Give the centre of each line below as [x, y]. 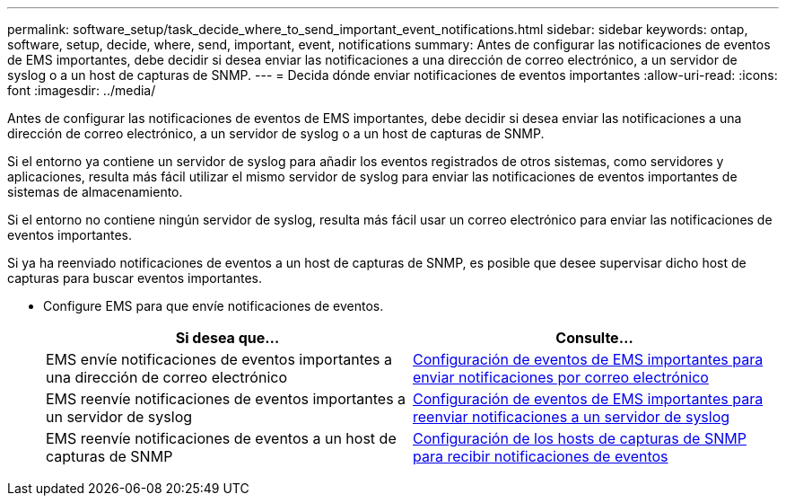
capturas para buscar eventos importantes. [135, 278]
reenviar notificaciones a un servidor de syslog [572, 417]
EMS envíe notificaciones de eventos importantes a [219, 359]
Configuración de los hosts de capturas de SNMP [580, 438]
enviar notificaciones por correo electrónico [561, 377]
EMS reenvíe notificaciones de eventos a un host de [221, 438]
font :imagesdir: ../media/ [82, 90]
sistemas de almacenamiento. [95, 192]
